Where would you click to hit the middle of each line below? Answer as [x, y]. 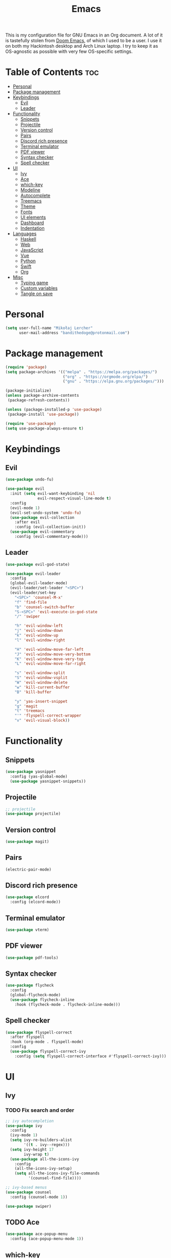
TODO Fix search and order [40, 1110]
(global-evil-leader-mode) [39, 583]
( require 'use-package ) [31, 423]
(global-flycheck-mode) [35, 995]
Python [28, 261]
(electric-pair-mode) [28, 869]
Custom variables [39, 288]
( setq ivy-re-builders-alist [41, 1140]
